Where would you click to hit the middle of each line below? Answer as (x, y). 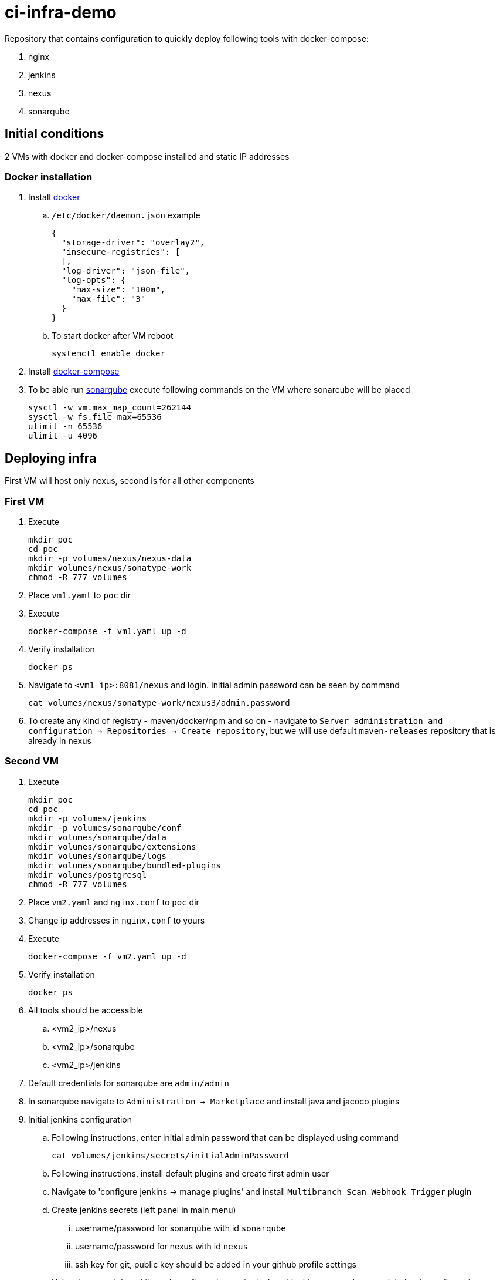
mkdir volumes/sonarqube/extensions (112, 846)
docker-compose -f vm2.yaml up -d (107, 956)
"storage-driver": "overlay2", (133, 243)
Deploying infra (51, 458)
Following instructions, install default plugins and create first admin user (191, 1173)
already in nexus (60, 740)
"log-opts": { (93, 280)
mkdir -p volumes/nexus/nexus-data (110, 558)
